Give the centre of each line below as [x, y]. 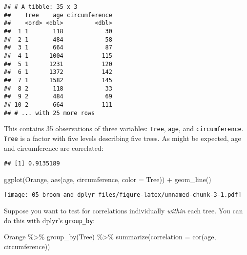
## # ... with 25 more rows [50, 113]
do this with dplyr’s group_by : [50, 220]
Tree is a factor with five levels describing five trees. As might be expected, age [123, 138]
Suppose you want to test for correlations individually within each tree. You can [123, 210]
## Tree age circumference [58, 15]
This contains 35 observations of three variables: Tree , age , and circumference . [124, 128]
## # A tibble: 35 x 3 [41, 7]
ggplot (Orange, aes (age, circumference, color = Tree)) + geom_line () [108, 179]
